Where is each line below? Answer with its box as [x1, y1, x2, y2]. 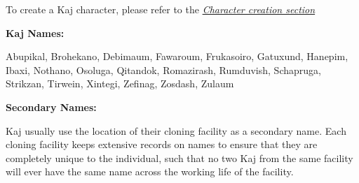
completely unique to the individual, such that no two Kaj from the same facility [6, 150, 353, 165]
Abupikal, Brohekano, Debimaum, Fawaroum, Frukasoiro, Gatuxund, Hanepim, [6, 49, 348, 64]
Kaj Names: [6, 25, 65, 40]
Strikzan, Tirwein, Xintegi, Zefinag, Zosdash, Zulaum [6, 76, 234, 91]
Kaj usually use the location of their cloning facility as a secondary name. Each [6, 123, 346, 138]
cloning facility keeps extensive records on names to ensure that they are [6, 137, 318, 152]
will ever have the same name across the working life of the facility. [6, 164, 294, 179]
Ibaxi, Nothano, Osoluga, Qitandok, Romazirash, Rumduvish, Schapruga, [6, 62, 321, 77]
